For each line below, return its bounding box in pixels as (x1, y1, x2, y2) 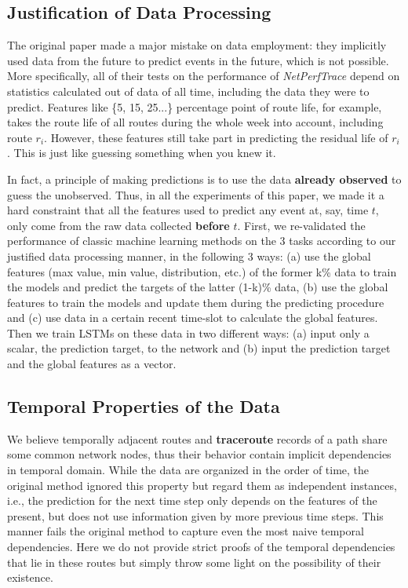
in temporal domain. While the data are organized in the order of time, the (7, 462, 370, 478)
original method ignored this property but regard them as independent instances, (7, 477, 397, 493)
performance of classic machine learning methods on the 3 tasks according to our (7, 232, 396, 249)
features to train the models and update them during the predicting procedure (7, 294, 384, 310)
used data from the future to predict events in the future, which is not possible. (7, 52, 389, 68)
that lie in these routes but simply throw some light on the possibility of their (7, 553, 381, 570)
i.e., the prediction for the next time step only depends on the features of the (7, 492, 377, 509)
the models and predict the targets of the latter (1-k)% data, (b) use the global (7, 279, 388, 295)
